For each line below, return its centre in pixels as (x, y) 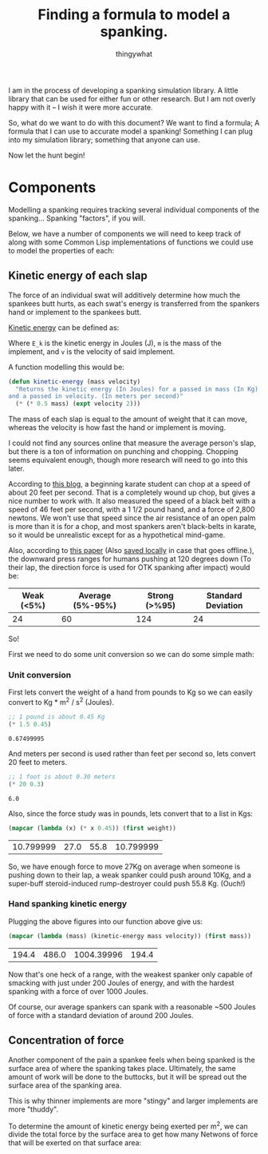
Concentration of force (66, 1041)
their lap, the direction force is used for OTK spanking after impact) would (129, 567)
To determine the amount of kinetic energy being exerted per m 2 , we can (128, 1125)
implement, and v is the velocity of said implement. (92, 351)
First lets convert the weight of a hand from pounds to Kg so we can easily (130, 692)
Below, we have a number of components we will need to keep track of (125, 233)
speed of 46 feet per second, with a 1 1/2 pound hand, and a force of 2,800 (132, 510)
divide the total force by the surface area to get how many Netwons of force (133, 1134)
